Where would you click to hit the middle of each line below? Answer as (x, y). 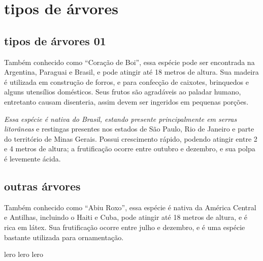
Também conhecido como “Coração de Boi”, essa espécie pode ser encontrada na (129, 62)
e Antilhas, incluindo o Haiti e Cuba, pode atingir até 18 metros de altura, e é (126, 217)
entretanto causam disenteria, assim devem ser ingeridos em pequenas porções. (126, 101)
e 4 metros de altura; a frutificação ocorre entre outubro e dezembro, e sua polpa (130, 149)
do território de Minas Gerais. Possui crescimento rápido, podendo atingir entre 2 (131, 138)
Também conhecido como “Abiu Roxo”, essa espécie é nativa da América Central (130, 207)
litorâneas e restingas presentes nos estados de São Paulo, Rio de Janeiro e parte (129, 129)
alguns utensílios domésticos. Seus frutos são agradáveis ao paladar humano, (123, 92)
